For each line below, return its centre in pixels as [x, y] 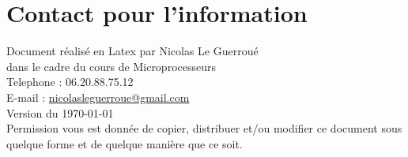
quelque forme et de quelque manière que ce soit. [125, 143]
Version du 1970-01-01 [60, 112]
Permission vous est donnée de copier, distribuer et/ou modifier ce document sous [204, 128]
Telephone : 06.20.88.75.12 [70, 82]
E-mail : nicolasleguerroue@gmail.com [98, 97]
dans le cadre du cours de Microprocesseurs [111, 66]
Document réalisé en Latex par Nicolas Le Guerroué [132, 51]
